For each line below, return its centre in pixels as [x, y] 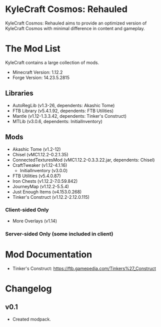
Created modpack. [31, 319]
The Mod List [33, 49]
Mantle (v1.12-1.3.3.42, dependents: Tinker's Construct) [69, 116]
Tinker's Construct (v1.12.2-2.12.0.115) [51, 197]
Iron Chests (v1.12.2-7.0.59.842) [45, 181]
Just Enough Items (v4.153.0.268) [47, 192]
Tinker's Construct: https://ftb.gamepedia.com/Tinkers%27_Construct [84, 268]
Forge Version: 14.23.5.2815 [41, 77]
